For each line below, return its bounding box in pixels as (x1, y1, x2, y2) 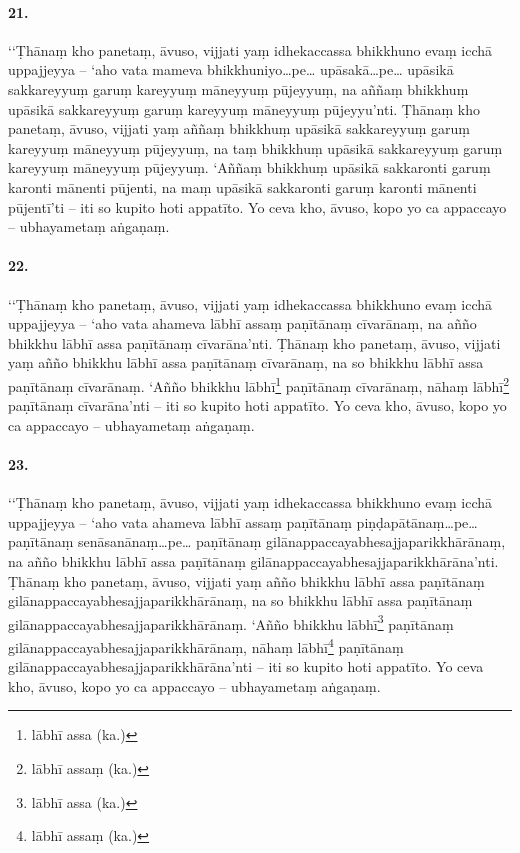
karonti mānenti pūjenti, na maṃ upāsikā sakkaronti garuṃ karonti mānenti (8, 176, 477, 197)
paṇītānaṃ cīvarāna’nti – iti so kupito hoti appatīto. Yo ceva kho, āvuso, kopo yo (8, 395, 507, 416)
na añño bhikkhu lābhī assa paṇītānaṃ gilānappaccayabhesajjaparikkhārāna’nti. (8, 550, 499, 571)
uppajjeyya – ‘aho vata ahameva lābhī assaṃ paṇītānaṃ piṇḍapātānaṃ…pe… (8, 511, 478, 532)
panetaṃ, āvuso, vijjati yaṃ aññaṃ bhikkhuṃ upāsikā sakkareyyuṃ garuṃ (8, 118, 470, 139)
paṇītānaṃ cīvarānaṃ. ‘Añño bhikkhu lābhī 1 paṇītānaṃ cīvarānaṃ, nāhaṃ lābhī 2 (8, 372, 510, 396)
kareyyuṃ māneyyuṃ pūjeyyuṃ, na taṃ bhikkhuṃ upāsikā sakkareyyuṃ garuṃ (8, 137, 503, 158)
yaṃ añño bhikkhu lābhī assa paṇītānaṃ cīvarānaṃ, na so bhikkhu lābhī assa (8, 352, 484, 373)
